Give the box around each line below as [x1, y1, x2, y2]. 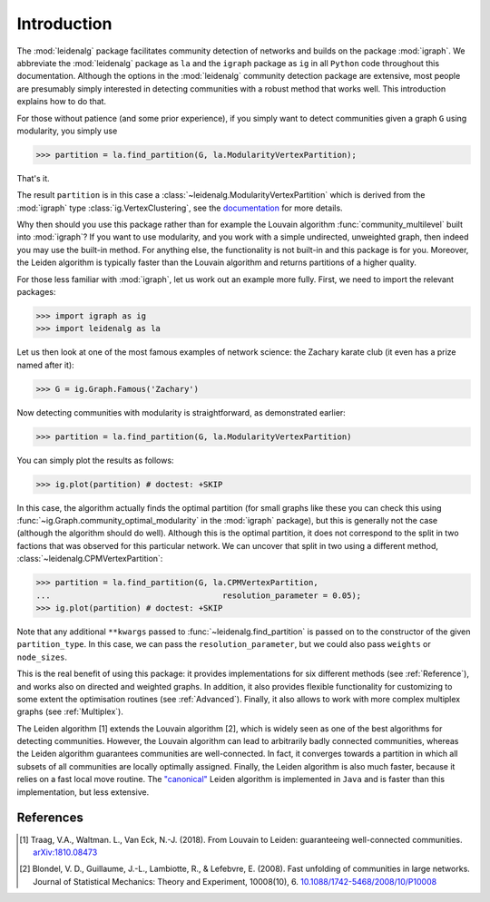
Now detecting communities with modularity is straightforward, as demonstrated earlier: [16, 407, 347, 417]
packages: [16, 286, 56, 297]
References [16, 810, 83, 826]
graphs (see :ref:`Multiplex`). [16, 706, 124, 717]
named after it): [16, 359, 74, 370]
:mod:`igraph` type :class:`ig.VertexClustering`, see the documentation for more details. [16, 202, 344, 213]
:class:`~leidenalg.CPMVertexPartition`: [16, 554, 163, 564]
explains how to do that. [16, 96, 107, 107]
